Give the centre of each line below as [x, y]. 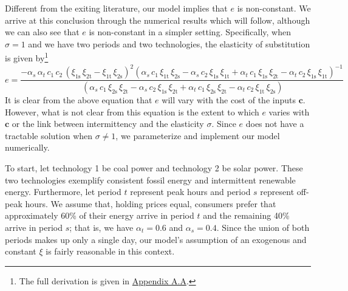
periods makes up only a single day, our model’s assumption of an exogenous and [156, 239]
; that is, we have [101, 227]
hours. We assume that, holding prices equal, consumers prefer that [151, 203]
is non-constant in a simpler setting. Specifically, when [190, 32]
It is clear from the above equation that [79, 100]
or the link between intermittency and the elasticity [108, 124]
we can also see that [42, 32]
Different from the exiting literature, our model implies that [116, 8]
